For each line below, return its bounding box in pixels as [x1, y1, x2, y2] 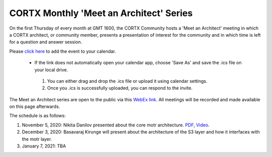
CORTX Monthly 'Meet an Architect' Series [9, 8, 193, 19]
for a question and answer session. [9, 39, 83, 45]
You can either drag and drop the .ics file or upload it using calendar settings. [47, 78, 208, 84]
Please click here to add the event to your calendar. [9, 48, 116, 54]
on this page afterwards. [9, 103, 60, 110]
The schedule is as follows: [9, 113, 66, 119]
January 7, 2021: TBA [22, 143, 66, 149]
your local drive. [34, 67, 68, 73]
